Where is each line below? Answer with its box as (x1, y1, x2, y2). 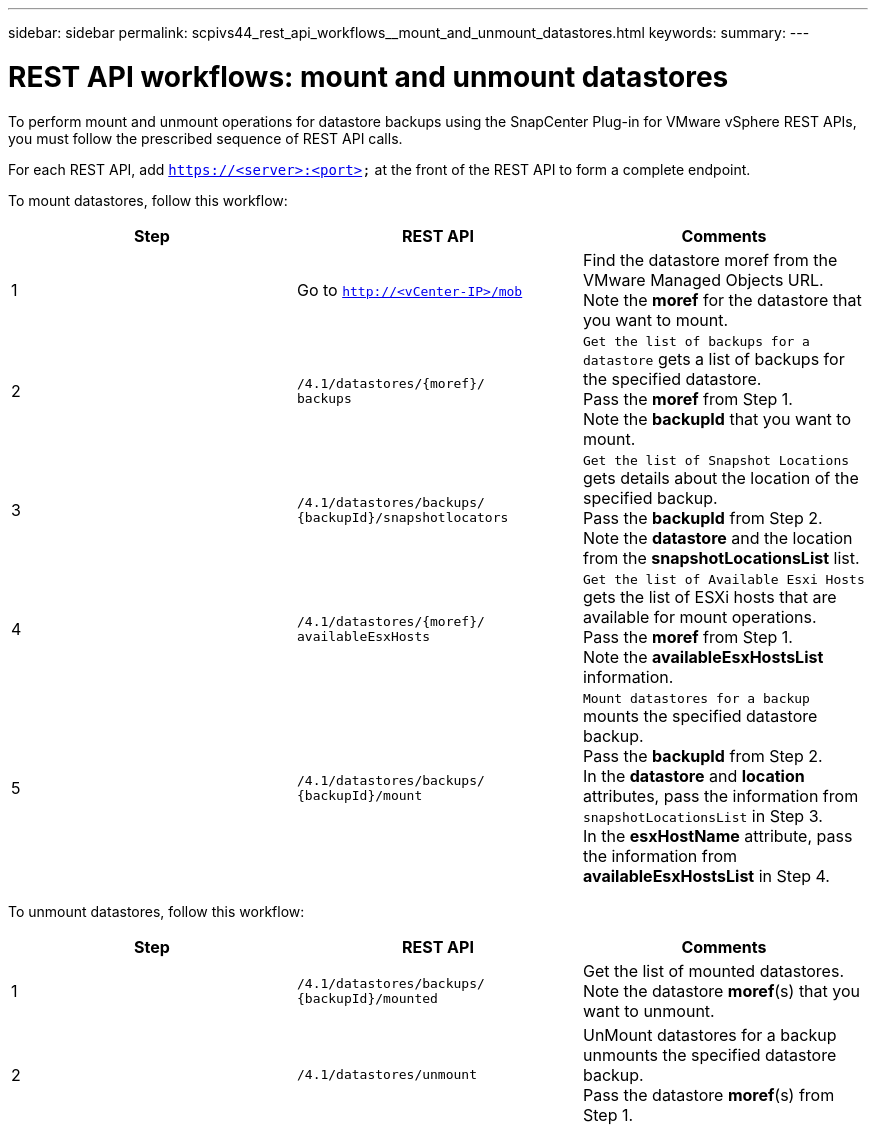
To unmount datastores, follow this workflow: (8, 902, 305, 920)
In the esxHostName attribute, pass (582, 825, 853, 846)
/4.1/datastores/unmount (296, 1067, 477, 1082)
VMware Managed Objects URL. (582, 269, 824, 290)
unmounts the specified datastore (582, 1044, 837, 1065)
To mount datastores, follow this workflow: (8, 191, 288, 209)
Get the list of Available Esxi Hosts (582, 571, 865, 587)
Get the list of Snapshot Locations (582, 452, 850, 468)
